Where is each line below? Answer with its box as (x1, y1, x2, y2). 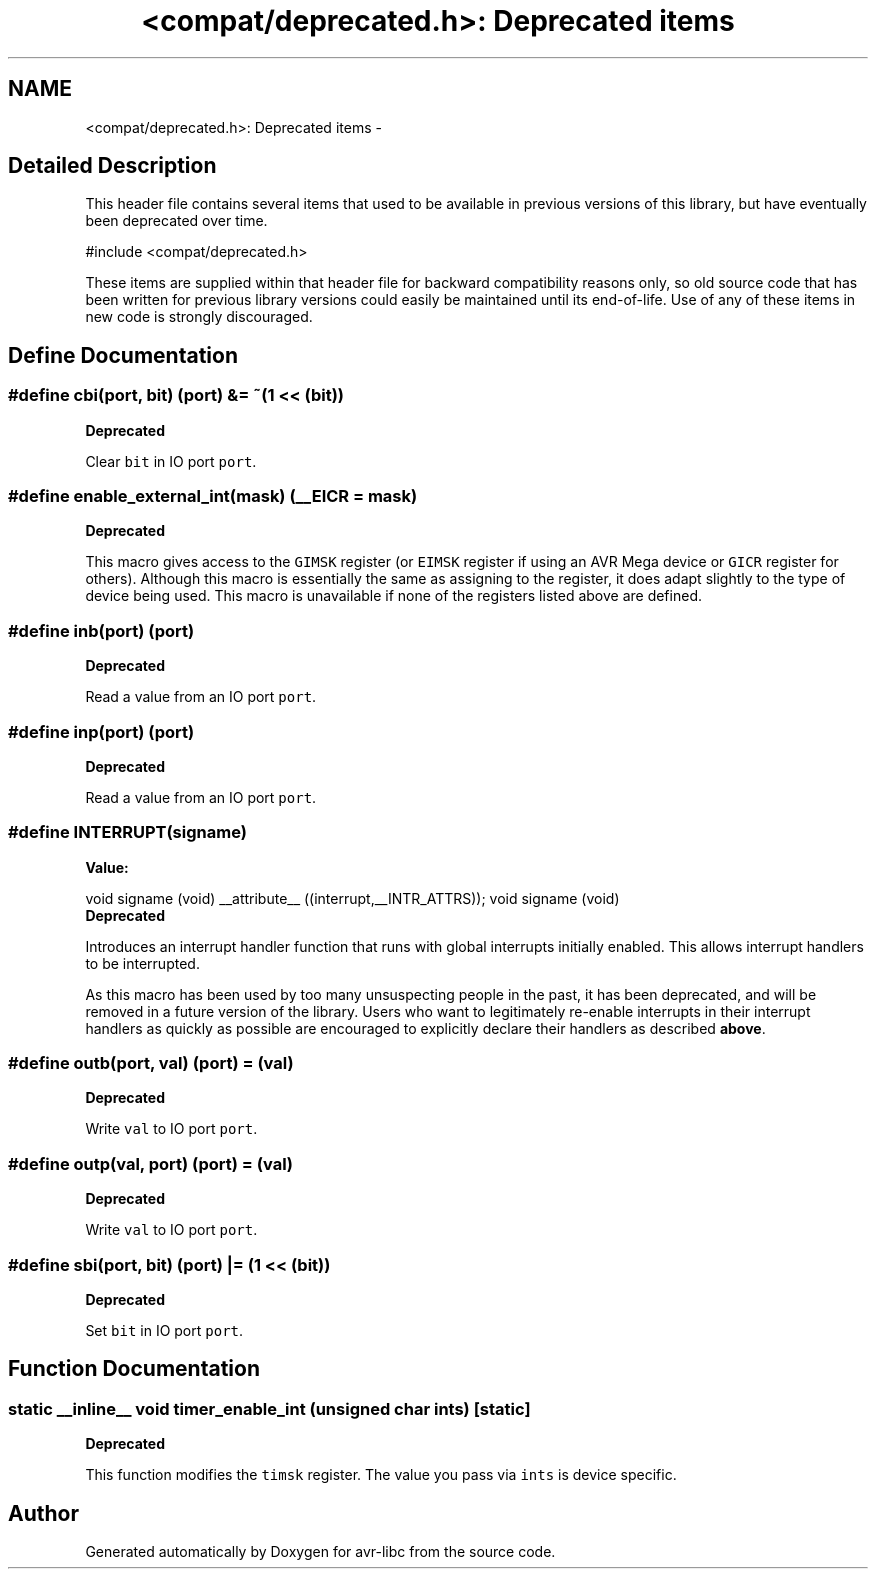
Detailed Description (8, 153, 217, 179)
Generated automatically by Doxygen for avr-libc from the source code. (85, 1542, 556, 1560)
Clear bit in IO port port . (85, 452, 257, 470)
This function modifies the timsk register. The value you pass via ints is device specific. (85, 1466, 677, 1484)
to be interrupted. (85, 954, 200, 972)
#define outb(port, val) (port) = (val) (8, 1053, 294, 1074)
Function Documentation (8, 1356, 260, 1382)
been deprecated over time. (85, 212, 268, 230)
